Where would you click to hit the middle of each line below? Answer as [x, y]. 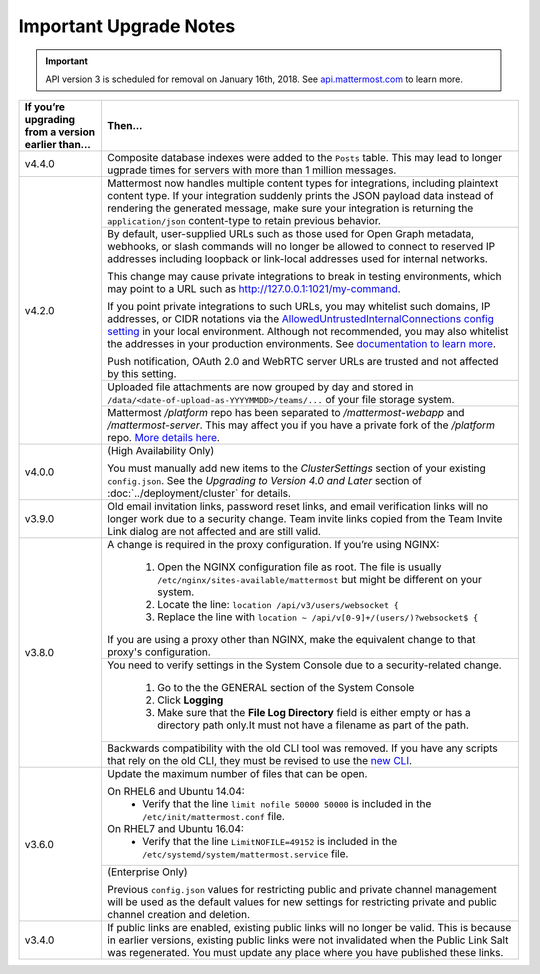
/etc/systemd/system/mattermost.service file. [245, 854]
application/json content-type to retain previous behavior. [244, 221]
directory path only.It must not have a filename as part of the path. [313, 725]
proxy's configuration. [159, 652]
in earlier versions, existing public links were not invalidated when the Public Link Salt [307, 940]
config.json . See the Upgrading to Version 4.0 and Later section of [264, 481]
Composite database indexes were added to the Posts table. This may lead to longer [304, 158]
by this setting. [141, 374]
